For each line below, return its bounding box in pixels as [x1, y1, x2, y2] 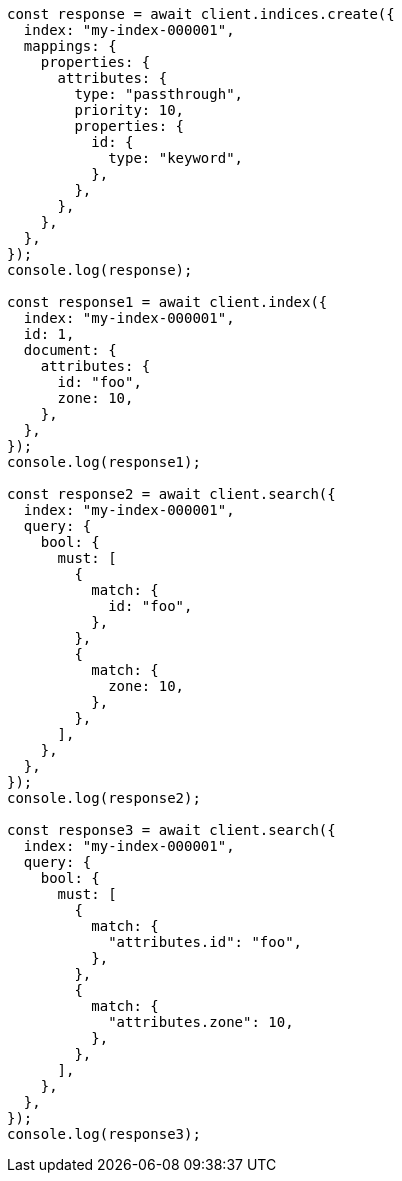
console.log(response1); [7, 454, 201, 470]
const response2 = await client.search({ [7, 486, 336, 502]
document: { [23, 342, 117, 358]
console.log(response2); [7, 790, 201, 806]
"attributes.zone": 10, [108, 1014, 294, 1030]
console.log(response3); [7, 1126, 201, 1142]
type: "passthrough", [74, 86, 244, 102]
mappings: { [23, 38, 117, 54]
